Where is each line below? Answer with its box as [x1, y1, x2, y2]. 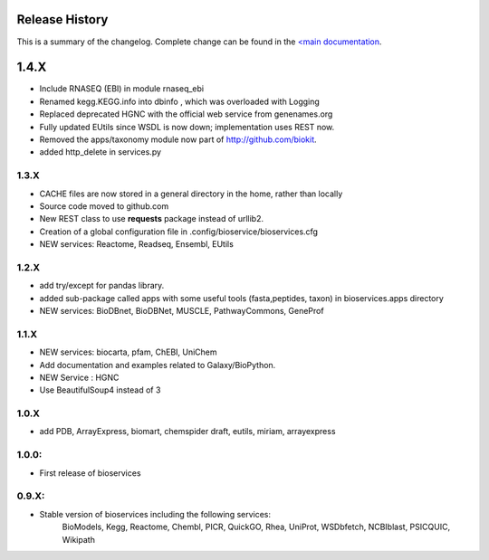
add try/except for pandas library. [39, 280, 165, 291]
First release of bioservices [39, 467, 141, 479]
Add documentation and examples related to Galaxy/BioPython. [39, 359, 276, 370]
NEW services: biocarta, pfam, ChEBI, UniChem [39, 346, 217, 357]
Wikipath [62, 534, 95, 545]
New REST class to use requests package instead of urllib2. [39, 214, 264, 224]
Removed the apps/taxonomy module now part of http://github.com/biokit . [39, 134, 317, 145]
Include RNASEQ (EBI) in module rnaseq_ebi [39, 83, 204, 94]
